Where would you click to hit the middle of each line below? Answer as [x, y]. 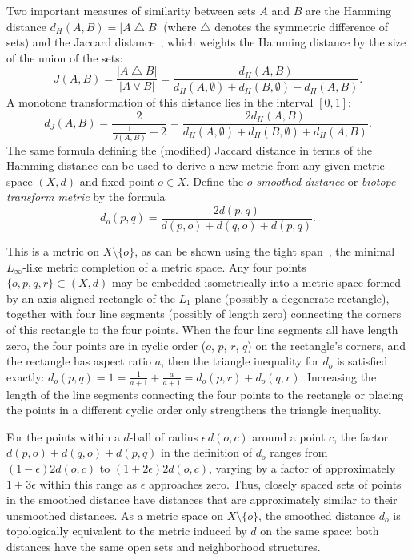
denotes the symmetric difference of [302, 26]
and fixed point [117, 181]
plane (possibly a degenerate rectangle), [292, 298]
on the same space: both [320, 531]
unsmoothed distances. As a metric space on [115, 515]
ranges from [299, 452]
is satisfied [362, 361]
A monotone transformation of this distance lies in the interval [160, 102]
